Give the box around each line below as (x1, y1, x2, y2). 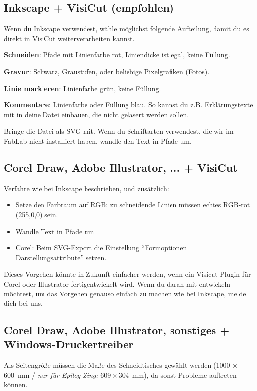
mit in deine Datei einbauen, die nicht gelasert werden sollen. (4, 109, 189, 119)
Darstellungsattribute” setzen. (15, 252, 107, 262)
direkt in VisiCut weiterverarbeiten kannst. (4, 33, 135, 43)
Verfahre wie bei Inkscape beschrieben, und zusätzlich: (4, 183, 169, 193)
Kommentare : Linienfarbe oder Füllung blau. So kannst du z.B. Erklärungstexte (4, 99, 253, 110)
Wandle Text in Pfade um (15, 226, 94, 236)
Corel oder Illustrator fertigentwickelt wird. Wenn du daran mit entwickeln (4, 278, 231, 289)
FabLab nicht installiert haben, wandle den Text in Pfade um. (4, 135, 192, 146)
